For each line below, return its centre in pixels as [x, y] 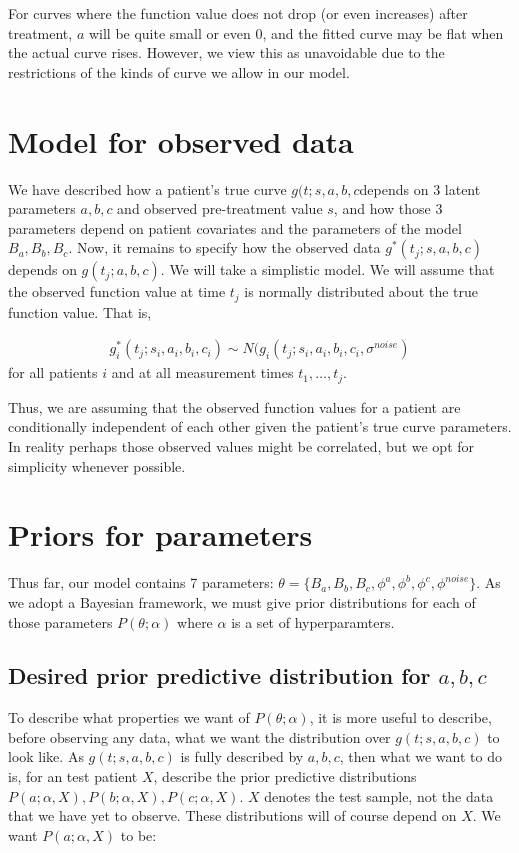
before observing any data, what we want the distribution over [199, 736]
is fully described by [242, 756]
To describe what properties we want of [129, 717]
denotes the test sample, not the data [379, 795]
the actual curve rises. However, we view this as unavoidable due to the [226, 52]
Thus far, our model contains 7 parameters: [141, 582]
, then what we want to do [420, 756]
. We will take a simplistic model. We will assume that [327, 269]
